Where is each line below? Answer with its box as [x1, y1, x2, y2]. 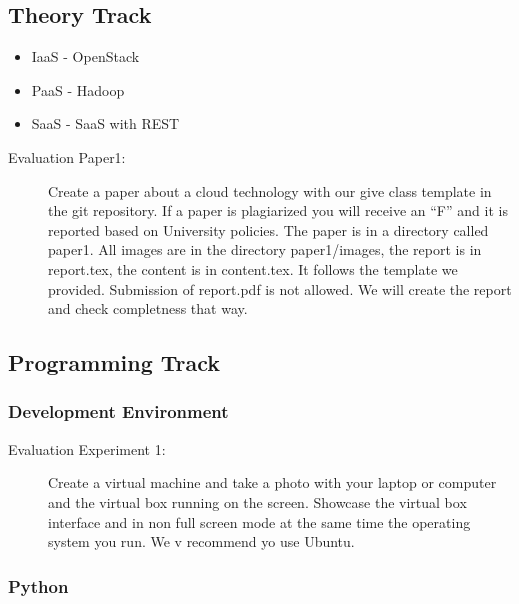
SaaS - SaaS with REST [31, 113, 180, 134]
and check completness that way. [48, 298, 248, 319]
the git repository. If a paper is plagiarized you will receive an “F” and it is [48, 200, 508, 221]
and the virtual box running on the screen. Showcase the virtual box [48, 491, 467, 512]
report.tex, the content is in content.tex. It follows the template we [48, 258, 458, 279]
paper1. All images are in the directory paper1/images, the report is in [48, 239, 482, 260]
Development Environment [8, 399, 229, 424]
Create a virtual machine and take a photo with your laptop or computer [48, 472, 497, 493]
